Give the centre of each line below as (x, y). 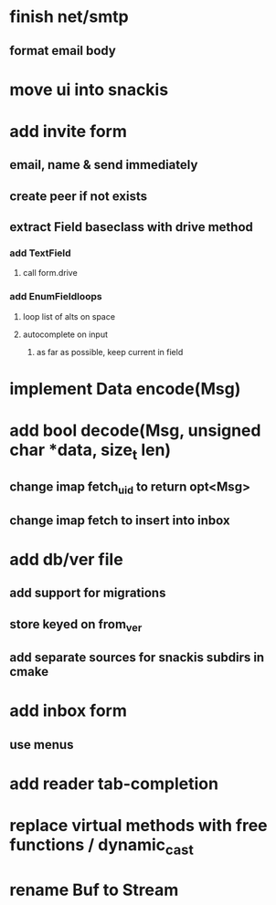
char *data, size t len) (90, 452)
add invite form (69, 131)
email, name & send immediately (104, 165)
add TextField (40, 253)
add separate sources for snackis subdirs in (137, 658)
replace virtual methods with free (138, 826)
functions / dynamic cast (101, 847)
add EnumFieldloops (56, 297)
